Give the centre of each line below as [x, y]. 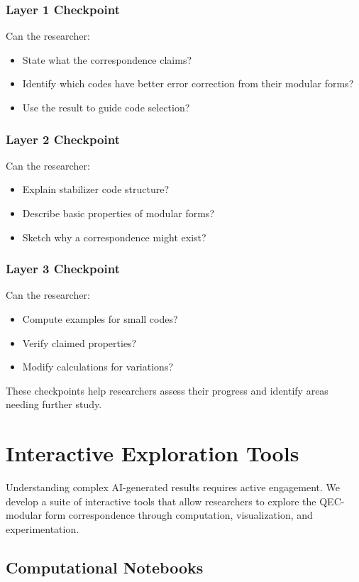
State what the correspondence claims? [107, 59]
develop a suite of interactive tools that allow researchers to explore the [161, 501]
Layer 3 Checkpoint [63, 269]
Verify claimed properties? [79, 342]
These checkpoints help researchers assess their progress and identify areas [167, 390]
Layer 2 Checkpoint [63, 139]
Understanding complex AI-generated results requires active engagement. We [173, 487]
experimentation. [43, 528]
